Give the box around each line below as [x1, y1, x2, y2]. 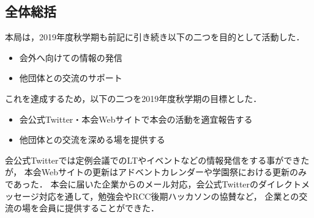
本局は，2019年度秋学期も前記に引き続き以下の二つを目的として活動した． [5, 31, 305, 43]
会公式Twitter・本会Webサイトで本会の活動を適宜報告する [19, 112, 253, 125]
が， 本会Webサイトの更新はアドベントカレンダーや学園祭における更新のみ [5, 165, 307, 178]
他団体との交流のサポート [19, 71, 122, 84]
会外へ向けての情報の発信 [19, 51, 122, 64]
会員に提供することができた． [39, 202, 159, 214]
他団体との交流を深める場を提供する [19, 133, 165, 146]
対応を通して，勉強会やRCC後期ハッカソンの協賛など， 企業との [39, 189, 299, 202]
